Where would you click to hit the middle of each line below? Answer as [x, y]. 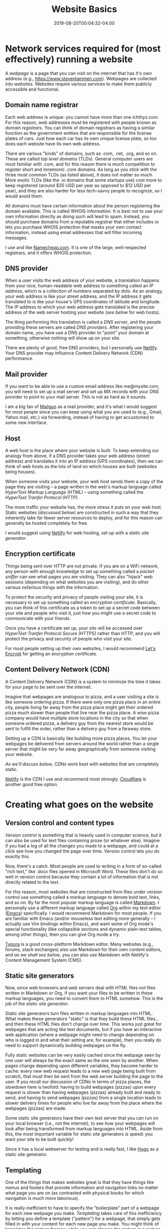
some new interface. [26, 423]
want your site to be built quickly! [39, 1139]
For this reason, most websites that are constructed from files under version [84, 892]
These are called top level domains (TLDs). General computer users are [79, 158]
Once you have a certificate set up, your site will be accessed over [74, 628]
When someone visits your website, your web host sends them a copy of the [84, 481]
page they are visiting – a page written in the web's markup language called [83, 487]
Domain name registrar [42, 105]
